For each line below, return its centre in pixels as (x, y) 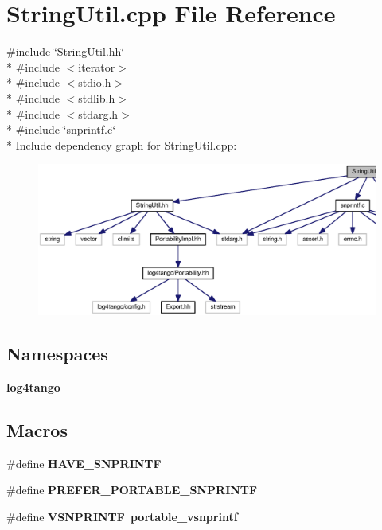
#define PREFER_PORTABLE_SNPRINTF (132, 490)
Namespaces (57, 353)
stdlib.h (97, 97)
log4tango (33, 386)
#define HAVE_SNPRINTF (84, 463)
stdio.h (95, 82)
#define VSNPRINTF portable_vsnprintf (122, 516)
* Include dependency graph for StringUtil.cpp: (122, 144)
